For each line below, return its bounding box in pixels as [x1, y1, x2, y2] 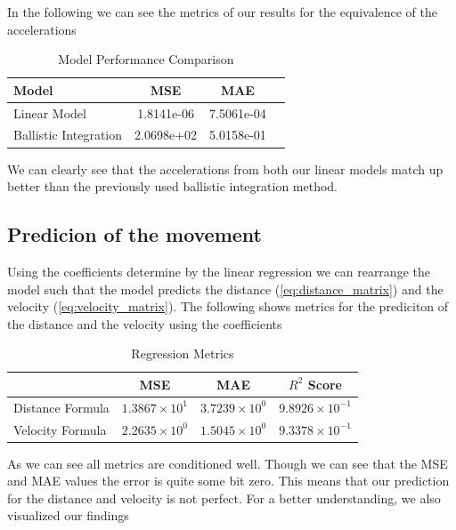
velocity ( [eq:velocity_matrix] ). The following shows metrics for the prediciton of [7, 297, 449, 316]
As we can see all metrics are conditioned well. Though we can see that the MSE [7, 454, 448, 472]
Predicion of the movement [7, 221, 262, 248]
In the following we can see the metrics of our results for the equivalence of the [7, 3, 438, 20]
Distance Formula [13, 397, 110, 416]
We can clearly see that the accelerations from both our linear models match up [7, 159, 444, 178]
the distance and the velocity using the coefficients [7, 314, 282, 333]
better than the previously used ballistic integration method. [7, 177, 338, 196]
